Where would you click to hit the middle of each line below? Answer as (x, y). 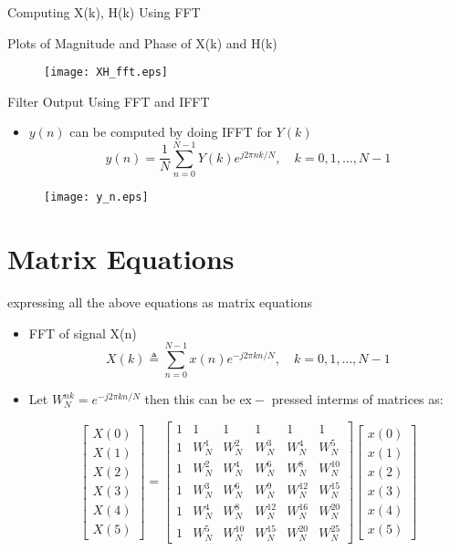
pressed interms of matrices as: (357, 399)
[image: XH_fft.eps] (106, 73)
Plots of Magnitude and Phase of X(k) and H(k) (142, 42)
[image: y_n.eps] (96, 198)
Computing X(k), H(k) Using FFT (104, 12)
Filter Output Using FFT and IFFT (109, 101)
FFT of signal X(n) (83, 333)
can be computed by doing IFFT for (171, 132)
